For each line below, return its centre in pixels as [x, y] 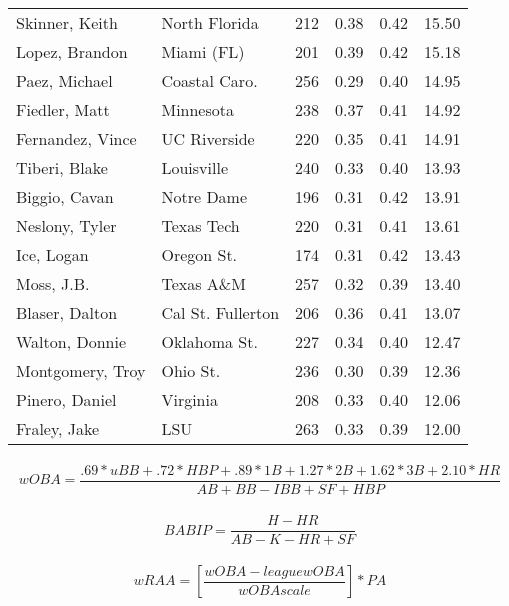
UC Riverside [208, 138]
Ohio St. [191, 370]
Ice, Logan [52, 254]
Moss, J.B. [53, 283]
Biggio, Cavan [65, 196]
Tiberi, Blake [62, 167]
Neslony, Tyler [66, 225]
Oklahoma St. [209, 341]
